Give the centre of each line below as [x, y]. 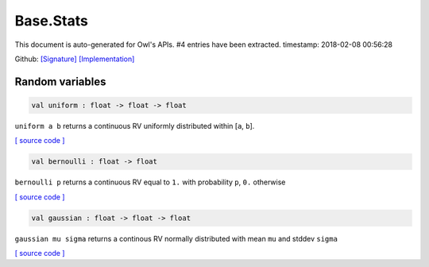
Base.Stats [52, 21]
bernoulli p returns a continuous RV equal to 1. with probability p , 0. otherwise [150, 182]
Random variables [60, 81]
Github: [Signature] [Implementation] [75, 59]
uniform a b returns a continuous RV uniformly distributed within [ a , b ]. [135, 126]
